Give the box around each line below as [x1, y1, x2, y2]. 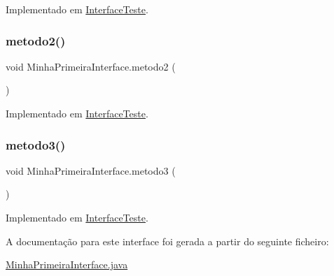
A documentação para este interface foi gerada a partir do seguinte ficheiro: [6, 233, 329, 248]
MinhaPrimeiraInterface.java [6, 257, 128, 272]
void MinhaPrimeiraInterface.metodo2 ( [6, 59, 176, 73]
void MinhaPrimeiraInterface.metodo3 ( [6, 163, 176, 177]
